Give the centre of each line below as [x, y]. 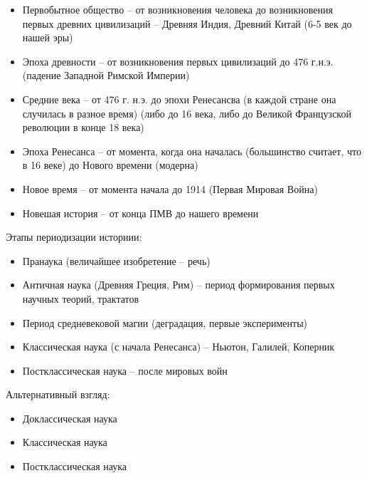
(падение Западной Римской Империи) [106, 75]
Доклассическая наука [70, 418]
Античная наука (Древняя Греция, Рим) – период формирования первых [179, 285]
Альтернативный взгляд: [58, 394]
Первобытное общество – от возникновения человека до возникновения [177, 9]
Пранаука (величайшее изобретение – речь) [116, 260]
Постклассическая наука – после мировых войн [125, 370]
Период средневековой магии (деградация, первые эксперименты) [165, 322]
